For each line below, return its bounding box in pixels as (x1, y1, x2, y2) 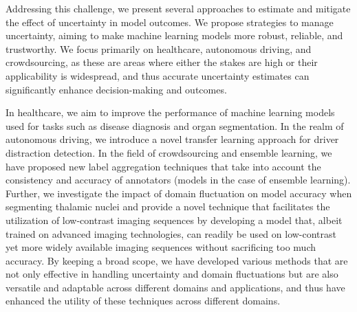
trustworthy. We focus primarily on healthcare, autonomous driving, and (6, 41, 312, 56)
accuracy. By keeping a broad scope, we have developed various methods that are (6, 253, 348, 267)
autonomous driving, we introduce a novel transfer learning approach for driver (6, 132, 339, 146)
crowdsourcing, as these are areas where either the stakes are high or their (6, 55, 318, 69)
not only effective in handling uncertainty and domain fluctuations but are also (6, 267, 338, 281)
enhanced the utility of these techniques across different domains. (6, 293, 281, 308)
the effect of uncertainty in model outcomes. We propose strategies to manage (6, 14, 334, 29)
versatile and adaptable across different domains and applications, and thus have (6, 280, 345, 294)
